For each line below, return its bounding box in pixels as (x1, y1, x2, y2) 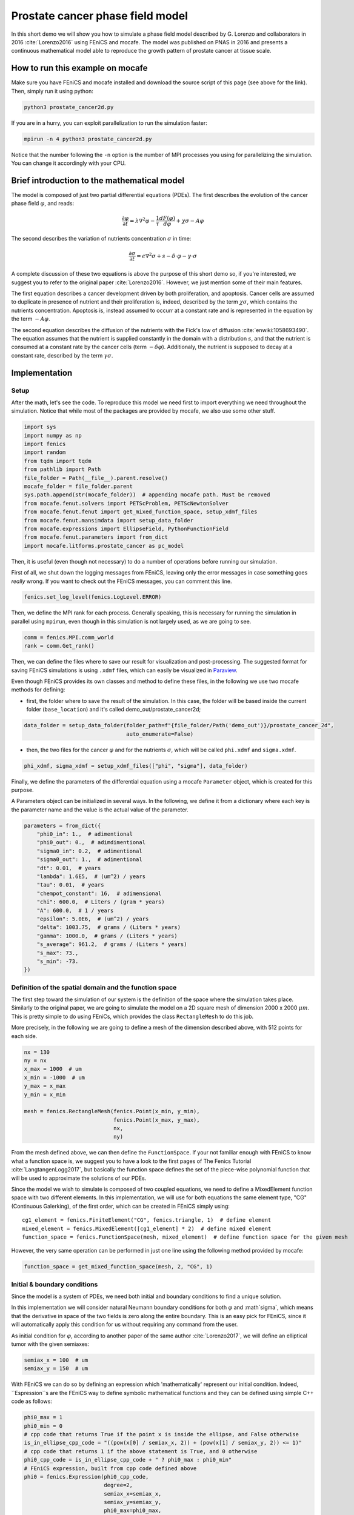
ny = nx (24, 1057, 47, 1064)
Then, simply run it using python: (11, 87, 94, 95)
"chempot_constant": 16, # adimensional (36, 890, 162, 897)
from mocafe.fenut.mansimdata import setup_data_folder (24, 517, 194, 524)
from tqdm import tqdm (24, 458, 92, 464)
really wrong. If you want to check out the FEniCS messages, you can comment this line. (11, 578, 233, 585)
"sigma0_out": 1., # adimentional (36, 856, 142, 863)
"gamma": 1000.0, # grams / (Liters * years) (36, 932, 178, 939)
